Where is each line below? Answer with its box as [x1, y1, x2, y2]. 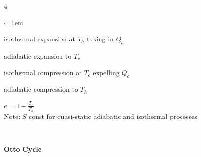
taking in [86, 34, 114, 44]
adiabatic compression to [4, 84, 78, 94]
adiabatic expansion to [4, 50, 72, 60]
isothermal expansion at [4, 34, 76, 44]
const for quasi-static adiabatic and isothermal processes [28, 111, 197, 121]
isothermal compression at [4, 67, 82, 77]
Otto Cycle [4, 144, 42, 154]
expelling [93, 67, 120, 77]
